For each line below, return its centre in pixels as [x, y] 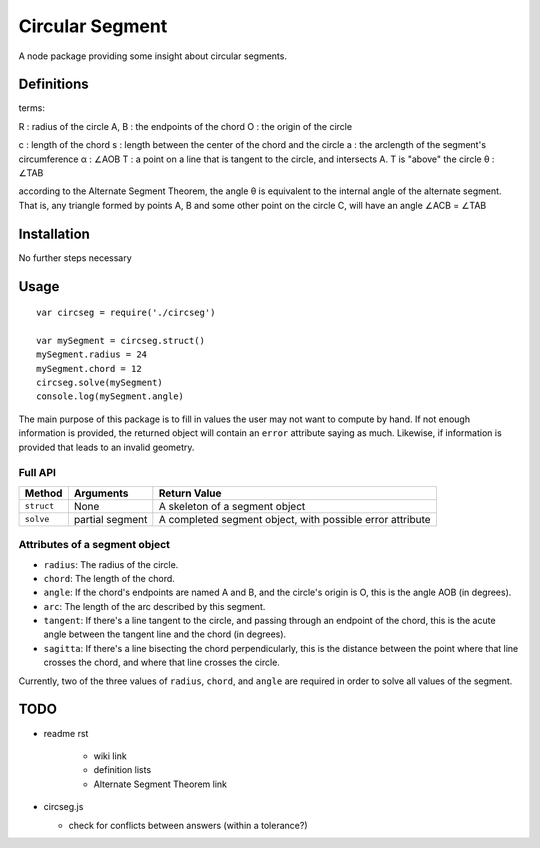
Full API [37, 473]
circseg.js [63, 807]
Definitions [53, 84]
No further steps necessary [75, 257]
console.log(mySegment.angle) [110, 396]
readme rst [66, 733]
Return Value [190, 493]
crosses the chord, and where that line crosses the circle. [161, 662]
